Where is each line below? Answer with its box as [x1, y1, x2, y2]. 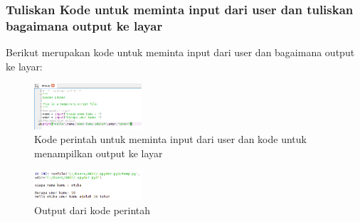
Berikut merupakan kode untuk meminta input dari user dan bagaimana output [6, 45, 355, 60]
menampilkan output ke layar [34, 145, 163, 160]
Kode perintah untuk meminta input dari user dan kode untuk [34, 132, 307, 147]
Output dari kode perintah [34, 202, 151, 217]
